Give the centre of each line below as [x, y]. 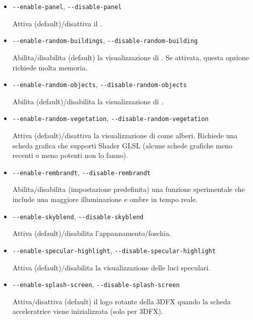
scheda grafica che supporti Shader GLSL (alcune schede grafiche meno [122, 145]
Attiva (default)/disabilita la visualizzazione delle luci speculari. [111, 267]
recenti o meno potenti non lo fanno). [70, 155]
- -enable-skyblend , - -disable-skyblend [78, 216]
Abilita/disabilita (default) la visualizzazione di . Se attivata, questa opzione [131, 57]
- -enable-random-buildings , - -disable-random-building [105, 40]
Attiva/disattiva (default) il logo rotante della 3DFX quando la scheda [121, 301]
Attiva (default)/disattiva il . [57, 23]
